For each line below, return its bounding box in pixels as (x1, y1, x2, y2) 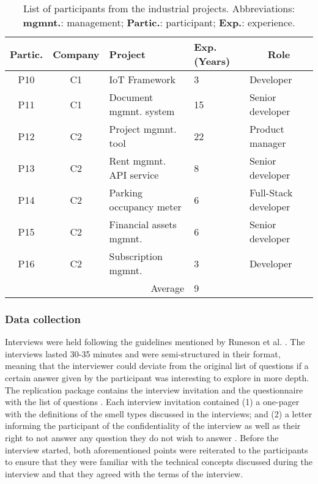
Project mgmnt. (109, 122, 177, 136)
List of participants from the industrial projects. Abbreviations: (23, 1, 295, 15)
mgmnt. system (109, 104, 175, 118)
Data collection (5, 311, 81, 326)
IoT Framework (109, 72, 176, 86)
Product (249, 122, 284, 136)
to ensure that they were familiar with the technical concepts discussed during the (5, 455, 312, 468)
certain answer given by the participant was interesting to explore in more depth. (5, 371, 309, 384)
